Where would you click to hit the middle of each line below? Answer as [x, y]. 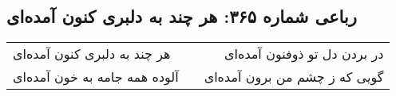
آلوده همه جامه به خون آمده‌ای [96, 77]
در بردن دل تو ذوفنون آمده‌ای [304, 54]
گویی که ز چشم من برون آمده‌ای [294, 77]
